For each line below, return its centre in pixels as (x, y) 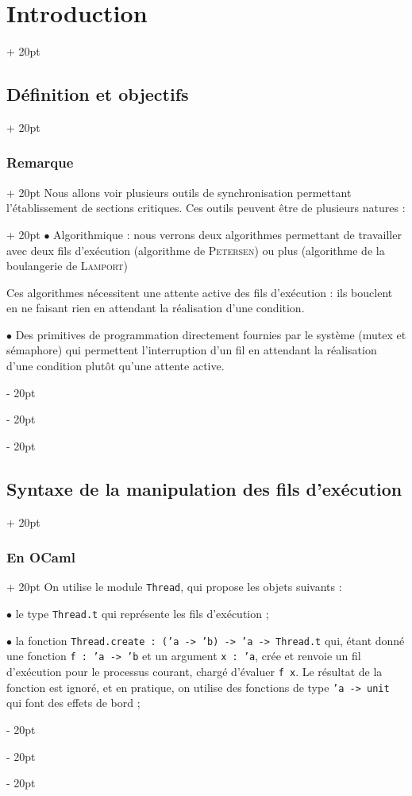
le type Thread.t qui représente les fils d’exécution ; (142, 614)
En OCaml (41, 557)
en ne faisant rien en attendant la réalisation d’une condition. (156, 308)
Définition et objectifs (98, 94)
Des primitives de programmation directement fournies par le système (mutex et (211, 334)
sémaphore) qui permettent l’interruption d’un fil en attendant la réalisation (192, 350)
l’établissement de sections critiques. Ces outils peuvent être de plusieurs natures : (206, 208)
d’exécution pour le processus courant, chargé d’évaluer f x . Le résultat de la (194, 672)
